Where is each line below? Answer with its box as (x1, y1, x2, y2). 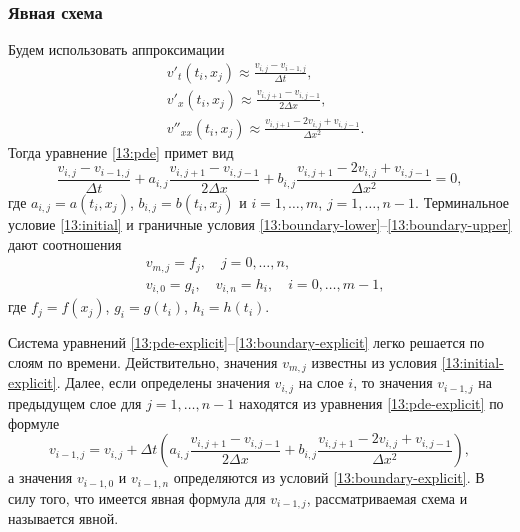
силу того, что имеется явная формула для (8, 487, 266, 508)
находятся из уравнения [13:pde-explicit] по (238, 392, 504, 413)
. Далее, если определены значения (56, 372, 270, 393)
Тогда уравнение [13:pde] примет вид (8, 141, 234, 162)
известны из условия (311, 352, 437, 373)
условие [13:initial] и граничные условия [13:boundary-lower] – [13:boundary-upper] (8, 213, 512, 234)
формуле (8, 412, 60, 433)
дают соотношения (8, 233, 122, 254)
